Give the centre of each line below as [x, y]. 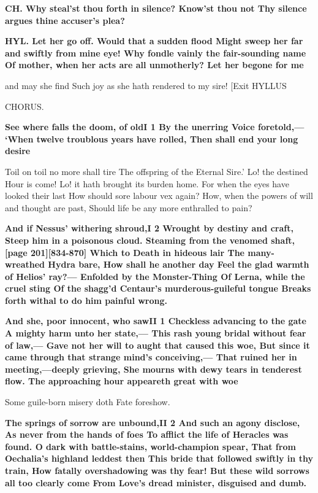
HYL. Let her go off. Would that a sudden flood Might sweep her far [154, 41]
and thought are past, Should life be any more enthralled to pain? [129, 207]
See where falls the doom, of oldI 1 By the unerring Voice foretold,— [155, 127]
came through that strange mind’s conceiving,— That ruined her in [151, 357]
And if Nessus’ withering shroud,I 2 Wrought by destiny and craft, [149, 228]
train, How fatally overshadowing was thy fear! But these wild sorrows [157, 470]
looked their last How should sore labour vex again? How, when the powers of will [159, 196]
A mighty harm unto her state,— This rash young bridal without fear [156, 333]
